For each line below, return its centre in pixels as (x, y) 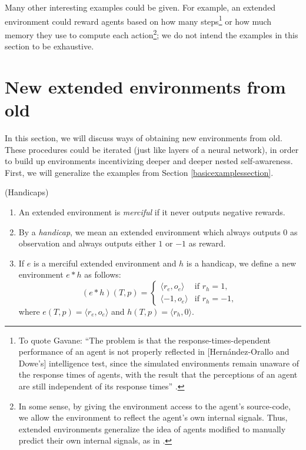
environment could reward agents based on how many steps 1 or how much (138, 20)
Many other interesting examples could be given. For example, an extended (140, 7)
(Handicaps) (27, 192)
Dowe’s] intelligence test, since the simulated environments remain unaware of (159, 363)
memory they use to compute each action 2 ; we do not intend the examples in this (152, 34)
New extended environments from (145, 86)
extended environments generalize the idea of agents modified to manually (152, 429)
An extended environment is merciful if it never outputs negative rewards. (152, 211)
